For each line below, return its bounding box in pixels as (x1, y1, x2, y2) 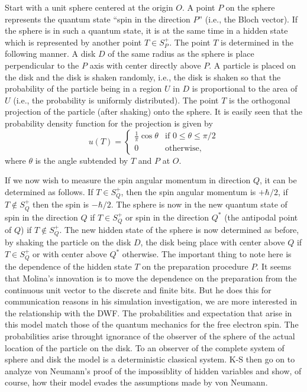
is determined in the (220, 35, 293, 48)
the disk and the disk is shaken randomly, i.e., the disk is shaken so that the (5, 70, 281, 83)
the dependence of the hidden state (5, 260, 132, 273)
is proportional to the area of (192, 82, 298, 95)
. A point (182, 1, 215, 13)
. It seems (256, 260, 292, 273)
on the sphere (225, 1, 275, 13)
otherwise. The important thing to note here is (122, 248, 292, 260)
